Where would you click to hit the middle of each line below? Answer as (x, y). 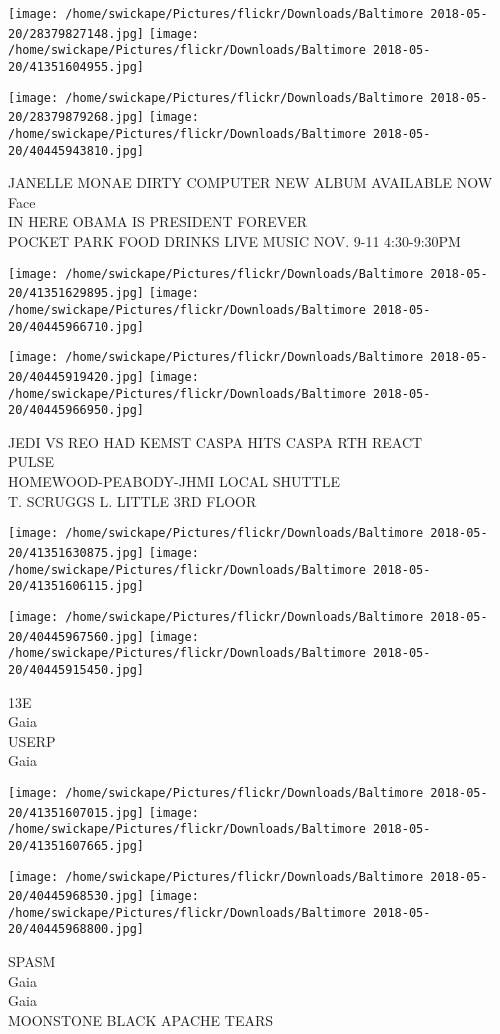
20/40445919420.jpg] (76, 376)
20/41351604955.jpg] (76, 66)
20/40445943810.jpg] (76, 150)
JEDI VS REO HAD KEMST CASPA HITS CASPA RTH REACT (215, 441)
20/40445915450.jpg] (76, 669)
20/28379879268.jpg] (76, 117)
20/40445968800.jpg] (76, 929)
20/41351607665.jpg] (76, 845)
